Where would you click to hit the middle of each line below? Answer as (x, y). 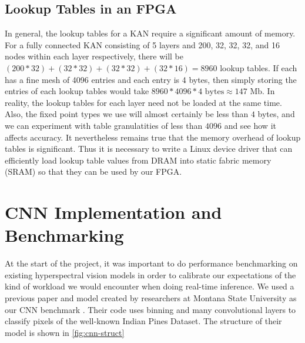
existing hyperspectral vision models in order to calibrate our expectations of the (150, 274)
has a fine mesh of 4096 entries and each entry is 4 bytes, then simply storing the (151, 79)
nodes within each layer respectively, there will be (94, 56)
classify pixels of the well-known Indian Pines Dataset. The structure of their (143, 321)
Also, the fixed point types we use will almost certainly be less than (127, 114)
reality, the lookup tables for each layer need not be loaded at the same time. (143, 102)
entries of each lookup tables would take (77, 91)
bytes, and (276, 114)
